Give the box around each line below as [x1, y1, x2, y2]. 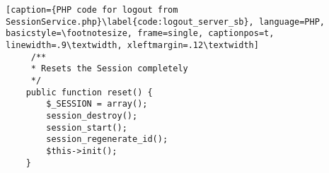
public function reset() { [25, 87, 153, 97]
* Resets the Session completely [30, 64, 188, 74]
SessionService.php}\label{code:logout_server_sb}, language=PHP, [6, 16, 325, 27]
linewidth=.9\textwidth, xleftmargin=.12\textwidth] [6, 40, 259, 50]
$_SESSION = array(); [46, 99, 148, 109]
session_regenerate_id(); [46, 134, 168, 145]
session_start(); [46, 122, 127, 133]
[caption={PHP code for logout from [6, 5, 178, 15]
